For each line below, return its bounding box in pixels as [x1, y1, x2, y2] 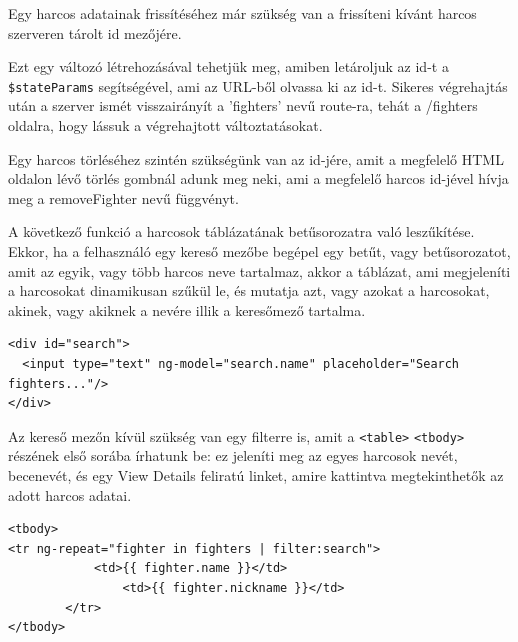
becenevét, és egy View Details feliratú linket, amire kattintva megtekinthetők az [8, 465, 504, 485]
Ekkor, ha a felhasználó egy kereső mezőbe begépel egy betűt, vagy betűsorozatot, [8, 241, 511, 261]
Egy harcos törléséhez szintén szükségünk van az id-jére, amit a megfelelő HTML [8, 148, 504, 169]
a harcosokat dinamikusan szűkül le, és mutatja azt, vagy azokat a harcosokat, [8, 280, 490, 301]
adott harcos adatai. [8, 484, 132, 505]
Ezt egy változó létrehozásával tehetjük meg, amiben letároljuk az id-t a [8, 56, 449, 77]
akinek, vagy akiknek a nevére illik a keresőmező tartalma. [8, 299, 366, 320]
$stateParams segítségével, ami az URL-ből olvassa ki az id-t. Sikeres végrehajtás [8, 75, 508, 96]
